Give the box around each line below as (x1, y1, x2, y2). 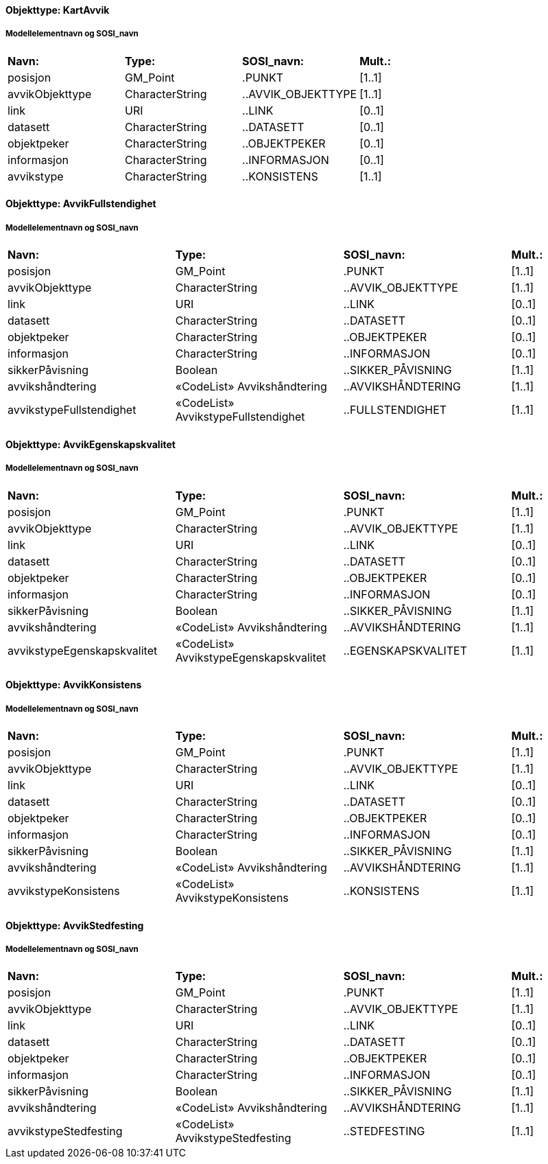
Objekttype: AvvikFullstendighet (5, 198, 156, 210)
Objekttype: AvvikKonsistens (5, 679, 142, 691)
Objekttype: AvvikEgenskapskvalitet (5, 438, 176, 450)
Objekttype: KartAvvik (5, 4, 110, 16)
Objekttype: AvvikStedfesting (5, 919, 144, 931)
